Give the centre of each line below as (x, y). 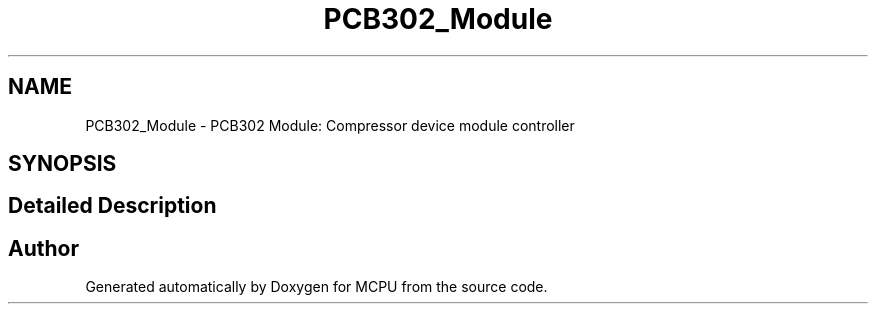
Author (43, 248)
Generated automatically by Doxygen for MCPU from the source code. (316, 287)
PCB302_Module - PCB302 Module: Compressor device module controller (330, 125)
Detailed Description (112, 206)
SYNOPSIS (62, 164)
